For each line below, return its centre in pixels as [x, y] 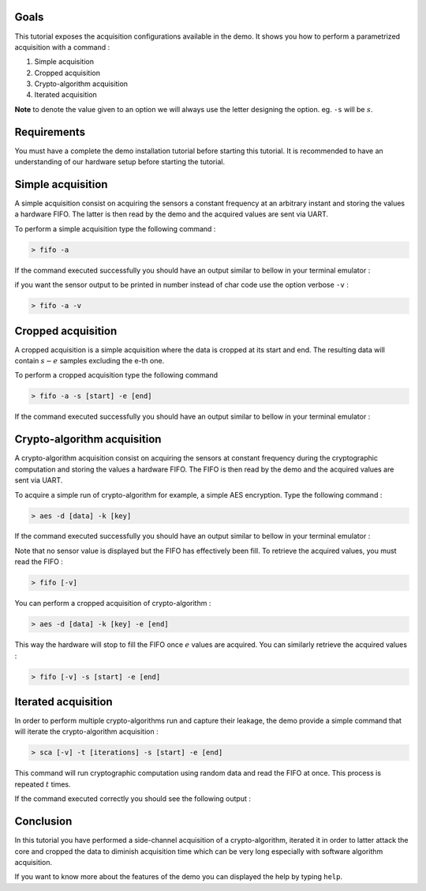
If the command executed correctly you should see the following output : [133, 799]
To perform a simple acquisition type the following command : [115, 228]
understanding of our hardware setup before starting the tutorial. [120, 162]
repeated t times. [43, 784]
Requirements [50, 132]
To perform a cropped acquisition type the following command [116, 375]
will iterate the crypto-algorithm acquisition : [86, 731]
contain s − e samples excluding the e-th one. [90, 361]
